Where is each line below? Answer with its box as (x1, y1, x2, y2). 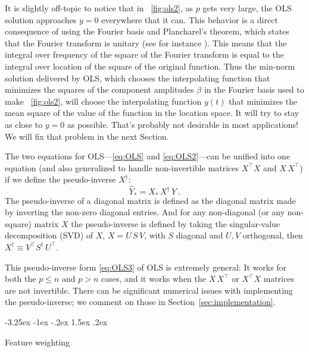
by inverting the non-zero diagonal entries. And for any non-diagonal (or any (5, 206, 285, 218)
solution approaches (5, 13, 77, 26)
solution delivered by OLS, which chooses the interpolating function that (5, 71, 270, 84)
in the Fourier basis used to (204, 83, 304, 96)
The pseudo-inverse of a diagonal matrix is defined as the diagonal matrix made (5, 194, 296, 206)
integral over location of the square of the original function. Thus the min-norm (5, 59, 295, 72)
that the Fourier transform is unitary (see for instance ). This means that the (5, 36, 287, 49)
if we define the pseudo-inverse (5, 173, 116, 186)
